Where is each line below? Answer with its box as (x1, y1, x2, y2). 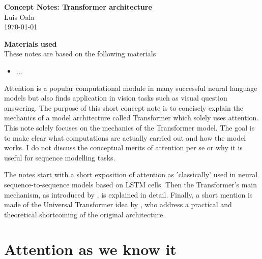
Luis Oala (4, 11, 35, 22)
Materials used (4, 38, 57, 49)
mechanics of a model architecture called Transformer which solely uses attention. (4, 112, 259, 123)
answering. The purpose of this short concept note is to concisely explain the (4, 102, 243, 113)
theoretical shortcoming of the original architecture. (4, 209, 165, 219)
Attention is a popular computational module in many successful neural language (4, 82, 257, 93)
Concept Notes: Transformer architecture (4, 2, 152, 12)
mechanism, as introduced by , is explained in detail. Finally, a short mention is (4, 189, 253, 200)
